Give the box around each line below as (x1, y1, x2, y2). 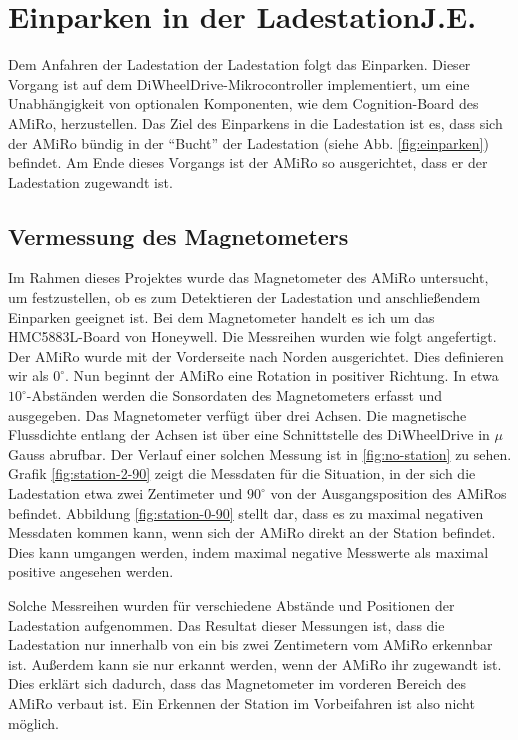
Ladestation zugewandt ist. (8, 171, 173, 192)
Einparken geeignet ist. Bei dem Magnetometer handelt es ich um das (8, 306, 435, 327)
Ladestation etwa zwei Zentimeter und (8, 483, 243, 504)
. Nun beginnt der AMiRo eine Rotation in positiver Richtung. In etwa (65, 365, 499, 386)
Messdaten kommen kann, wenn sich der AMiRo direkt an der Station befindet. (8, 522, 496, 543)
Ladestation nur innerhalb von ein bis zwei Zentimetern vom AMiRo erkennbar (8, 634, 493, 655)
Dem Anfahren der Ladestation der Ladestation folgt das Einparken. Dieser (8, 54, 471, 75)
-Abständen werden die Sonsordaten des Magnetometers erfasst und (26, 385, 442, 406)
